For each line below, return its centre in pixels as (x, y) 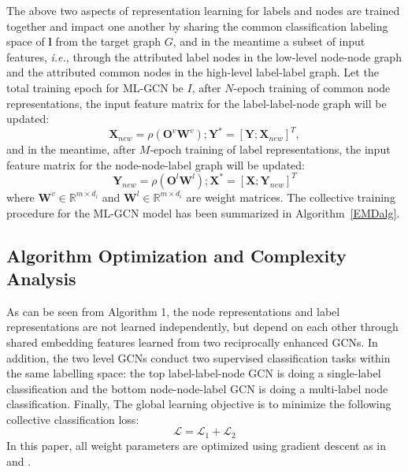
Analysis (41, 278)
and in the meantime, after (71, 149)
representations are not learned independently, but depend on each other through (202, 327)
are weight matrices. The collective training (291, 197)
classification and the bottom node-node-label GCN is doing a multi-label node (197, 388)
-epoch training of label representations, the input (270, 149)
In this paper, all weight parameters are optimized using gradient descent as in (197, 445)
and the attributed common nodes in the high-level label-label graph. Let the (193, 72)
